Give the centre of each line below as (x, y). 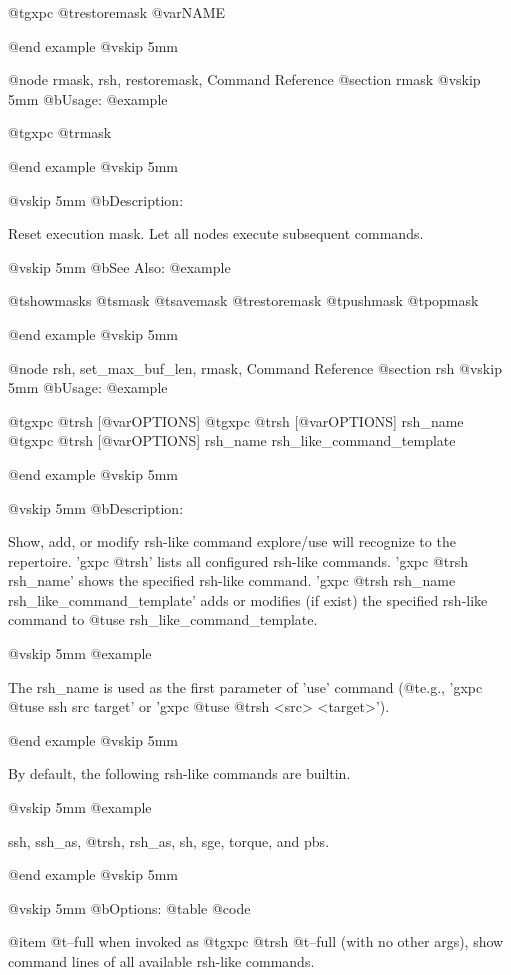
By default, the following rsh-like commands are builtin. (179, 773)
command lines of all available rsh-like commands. (161, 961)
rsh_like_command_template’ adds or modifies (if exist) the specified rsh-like (248, 599)
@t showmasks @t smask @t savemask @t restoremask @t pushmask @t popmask (243, 300)
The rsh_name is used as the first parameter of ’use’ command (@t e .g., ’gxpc (245, 686)
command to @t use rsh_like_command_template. (163, 619)
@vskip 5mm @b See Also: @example (119, 266)
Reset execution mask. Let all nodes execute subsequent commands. (216, 233)
